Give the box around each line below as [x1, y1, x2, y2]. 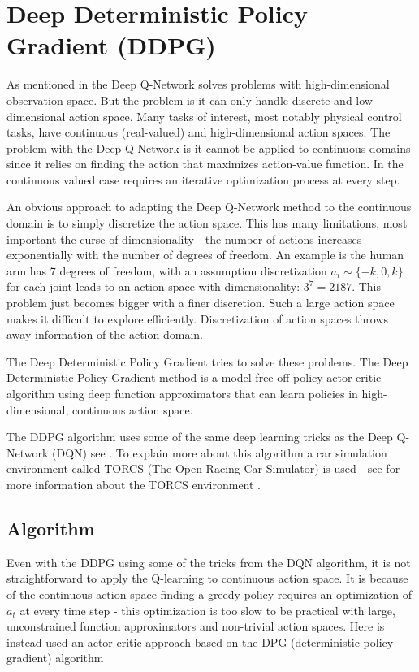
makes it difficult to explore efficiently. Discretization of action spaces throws [6, 310, 389, 327]
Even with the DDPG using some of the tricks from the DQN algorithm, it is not [6, 553, 411, 570]
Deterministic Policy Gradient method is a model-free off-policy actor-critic [6, 369, 382, 386]
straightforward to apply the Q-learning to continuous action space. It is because [6, 570, 408, 587]
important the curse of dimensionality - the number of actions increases [6, 230, 362, 247]
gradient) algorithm [6, 649, 104, 666]
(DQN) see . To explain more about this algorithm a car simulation [52, 444, 387, 461]
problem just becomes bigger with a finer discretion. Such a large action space [6, 294, 395, 311]
